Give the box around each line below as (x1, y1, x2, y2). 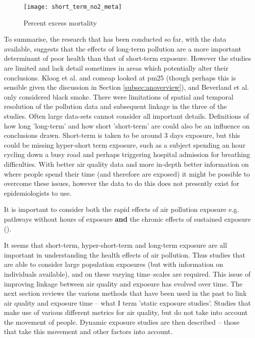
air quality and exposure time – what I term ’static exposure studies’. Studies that (4, 297, 251, 308)
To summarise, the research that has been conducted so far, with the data (4, 34, 227, 44)
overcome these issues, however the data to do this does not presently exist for (4, 178, 239, 188)
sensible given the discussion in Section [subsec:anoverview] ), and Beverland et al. (4, 82, 249, 92)
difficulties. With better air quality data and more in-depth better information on (4, 158, 249, 169)
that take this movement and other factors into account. (4, 326, 173, 337)
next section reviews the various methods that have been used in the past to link (4, 288, 247, 298)
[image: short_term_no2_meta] (24, 3, 122, 10)
